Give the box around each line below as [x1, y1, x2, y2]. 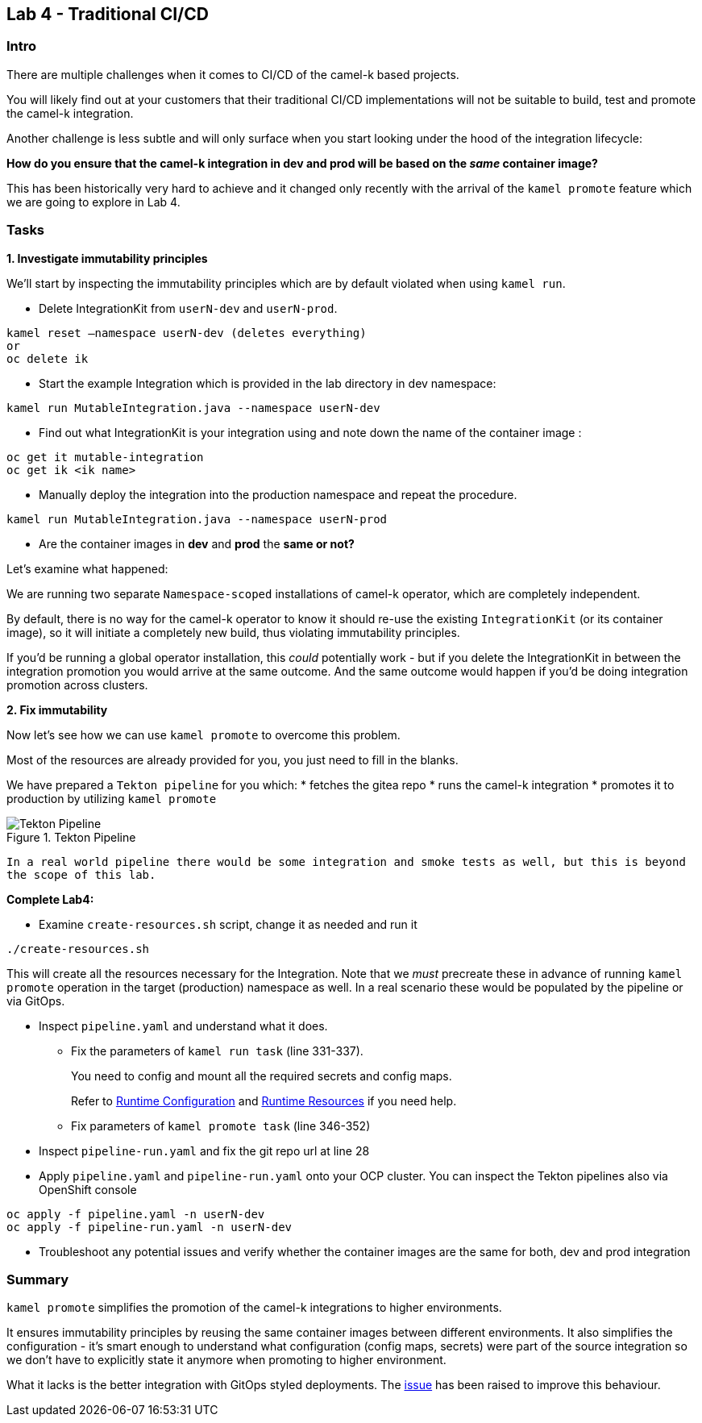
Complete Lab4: [6, 892, 94, 906]
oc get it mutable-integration [6, 450, 204, 464]
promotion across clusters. [6, 677, 148, 692]
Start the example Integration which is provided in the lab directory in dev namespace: [39, 376, 496, 390]
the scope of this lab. [6, 868, 156, 881]
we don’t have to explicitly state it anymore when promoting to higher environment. [6, 1353, 447, 1367]
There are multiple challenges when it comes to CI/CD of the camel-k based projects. [6, 67, 459, 81]
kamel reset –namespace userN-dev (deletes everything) [6, 326, 367, 339]
